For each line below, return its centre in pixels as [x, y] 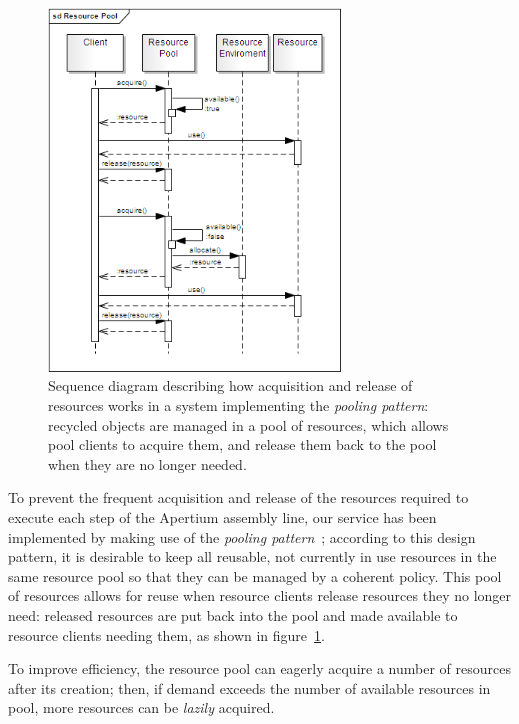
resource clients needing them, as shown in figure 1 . [166, 634]
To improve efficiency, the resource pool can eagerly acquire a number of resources [259, 668]
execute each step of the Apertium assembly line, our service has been [222, 517]
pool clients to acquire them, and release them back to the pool [242, 444]
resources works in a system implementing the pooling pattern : [238, 405]
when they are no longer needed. [147, 463]
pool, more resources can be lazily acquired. [141, 707]
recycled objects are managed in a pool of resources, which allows [248, 424]
